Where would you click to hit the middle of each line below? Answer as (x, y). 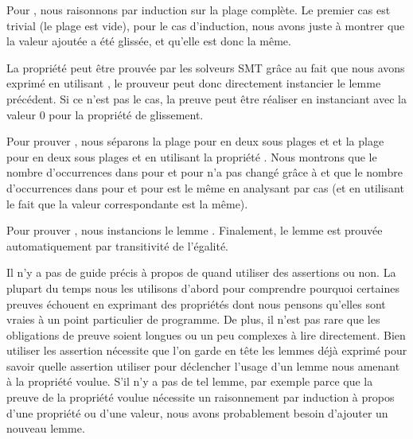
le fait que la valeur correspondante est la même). (127, 203)
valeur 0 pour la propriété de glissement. (105, 114)
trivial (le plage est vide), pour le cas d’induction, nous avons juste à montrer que (206, 25)
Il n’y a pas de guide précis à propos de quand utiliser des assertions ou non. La (201, 272)
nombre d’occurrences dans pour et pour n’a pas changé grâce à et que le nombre (205, 172)
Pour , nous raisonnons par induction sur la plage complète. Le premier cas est (199, 10)
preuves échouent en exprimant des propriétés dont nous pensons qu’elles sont (196, 303)
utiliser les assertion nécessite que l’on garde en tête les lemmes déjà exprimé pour (207, 350)
